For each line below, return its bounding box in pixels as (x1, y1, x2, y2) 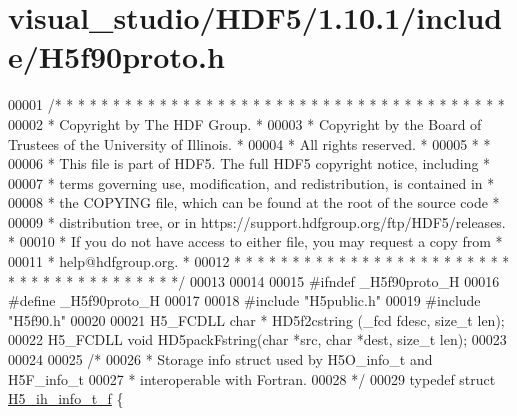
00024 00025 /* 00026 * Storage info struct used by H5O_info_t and (8, 349, 433, 370)
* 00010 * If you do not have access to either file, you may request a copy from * (8, 231, 503, 252)
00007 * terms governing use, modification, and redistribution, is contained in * (8, 172, 495, 193)
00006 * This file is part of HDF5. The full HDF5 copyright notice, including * (8, 153, 491, 174)
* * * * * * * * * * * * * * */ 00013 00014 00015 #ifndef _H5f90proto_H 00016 (8, 270, 500, 291)
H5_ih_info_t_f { (8, 388, 124, 409)
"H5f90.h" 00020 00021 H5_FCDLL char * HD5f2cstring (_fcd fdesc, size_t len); (8, 309, 505, 330)
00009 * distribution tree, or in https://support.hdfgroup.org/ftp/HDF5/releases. (8, 211, 506, 232)
